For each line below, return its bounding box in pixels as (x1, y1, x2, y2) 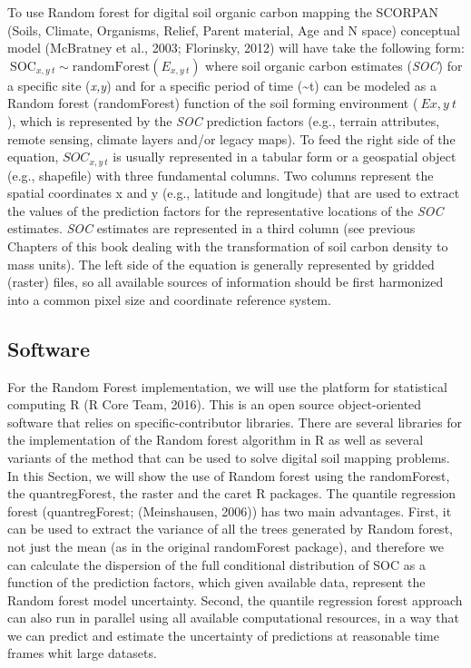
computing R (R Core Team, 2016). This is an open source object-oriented (7, 395, 422, 414)
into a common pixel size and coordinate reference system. (7, 290, 331, 309)
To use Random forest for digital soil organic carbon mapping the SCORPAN (7, 3, 439, 21)
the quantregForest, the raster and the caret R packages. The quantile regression (7, 484, 456, 503)
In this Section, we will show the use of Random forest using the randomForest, (7, 466, 450, 485)
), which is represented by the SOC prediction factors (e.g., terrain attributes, (7, 111, 440, 130)
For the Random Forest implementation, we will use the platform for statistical (7, 377, 447, 396)
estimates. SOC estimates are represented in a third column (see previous (7, 219, 416, 238)
